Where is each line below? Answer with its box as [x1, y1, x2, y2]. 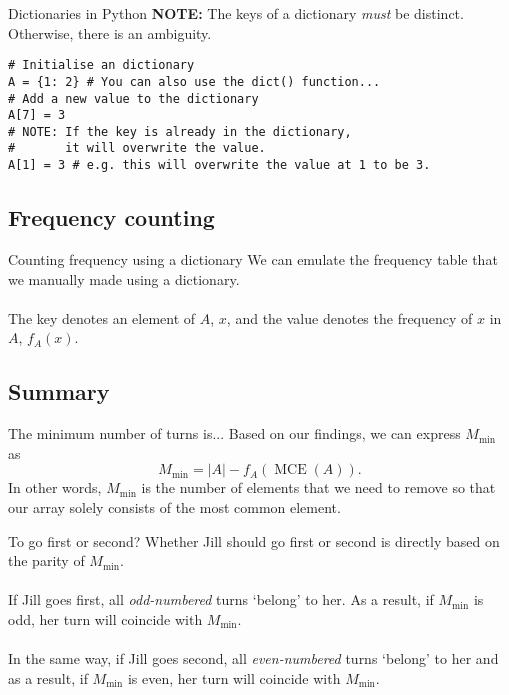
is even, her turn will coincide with [127, 667, 341, 688]
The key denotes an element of [8, 307, 196, 328]
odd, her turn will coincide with [8, 608, 203, 629]
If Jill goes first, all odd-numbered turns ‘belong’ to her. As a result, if [8, 589, 434, 610]
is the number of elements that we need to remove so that [141, 477, 496, 498]
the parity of [8, 550, 85, 571]
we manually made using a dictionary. [8, 268, 240, 289]
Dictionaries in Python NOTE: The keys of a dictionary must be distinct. [8, 3, 464, 23]
